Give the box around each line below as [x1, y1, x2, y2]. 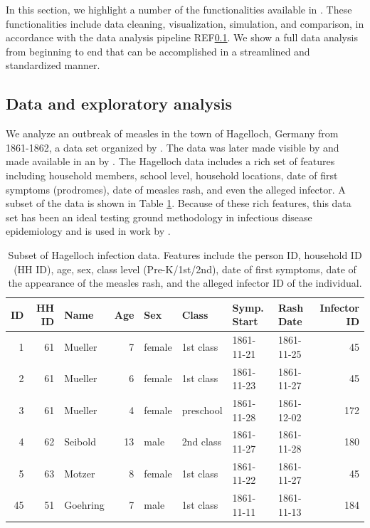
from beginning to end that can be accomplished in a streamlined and [6, 43, 310, 58]
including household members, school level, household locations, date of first [6, 167, 338, 182]
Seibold [64, 434, 96, 449]
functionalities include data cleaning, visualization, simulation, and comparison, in [6, 16, 364, 31]
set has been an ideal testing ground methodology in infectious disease [6, 209, 312, 224]
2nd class [181, 434, 221, 449]
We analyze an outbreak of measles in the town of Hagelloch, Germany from [6, 126, 339, 141]
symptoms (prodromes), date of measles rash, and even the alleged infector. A [6, 181, 346, 196]
